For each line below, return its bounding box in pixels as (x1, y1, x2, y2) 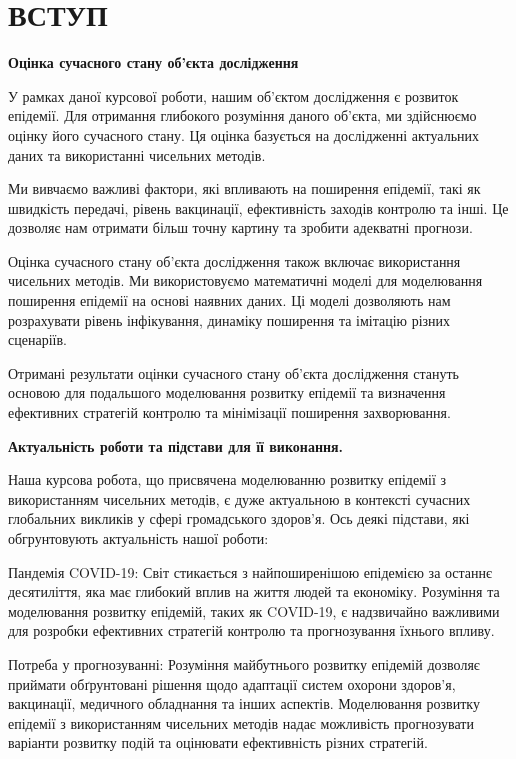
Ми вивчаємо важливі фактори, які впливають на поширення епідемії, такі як (8, 178, 481, 199)
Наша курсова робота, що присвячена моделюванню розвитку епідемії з (8, 469, 446, 490)
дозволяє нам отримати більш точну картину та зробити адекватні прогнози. (8, 217, 473, 238)
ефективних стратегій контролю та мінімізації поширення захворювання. (8, 402, 451, 423)
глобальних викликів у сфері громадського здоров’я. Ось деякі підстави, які (8, 508, 470, 529)
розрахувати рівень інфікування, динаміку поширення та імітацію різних (8, 309, 451, 330)
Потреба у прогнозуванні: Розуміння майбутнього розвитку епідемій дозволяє (8, 653, 480, 674)
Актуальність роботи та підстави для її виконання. (8, 435, 344, 456)
